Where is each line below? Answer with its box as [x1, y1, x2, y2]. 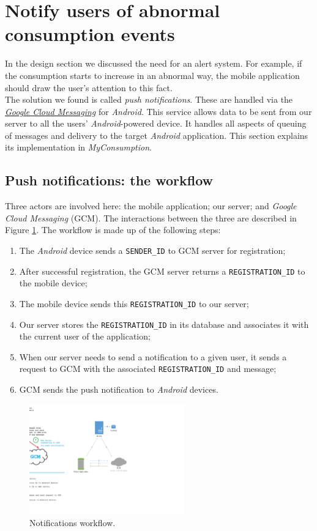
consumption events [5, 21, 175, 46]
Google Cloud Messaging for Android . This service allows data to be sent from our [5, 105, 312, 117]
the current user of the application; [19, 330, 151, 343]
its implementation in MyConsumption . [5, 141, 152, 154]
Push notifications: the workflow [5, 171, 213, 190]
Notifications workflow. [29, 516, 116, 529]
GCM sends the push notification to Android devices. [19, 383, 218, 396]
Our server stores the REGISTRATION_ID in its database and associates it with [19, 317, 309, 330]
